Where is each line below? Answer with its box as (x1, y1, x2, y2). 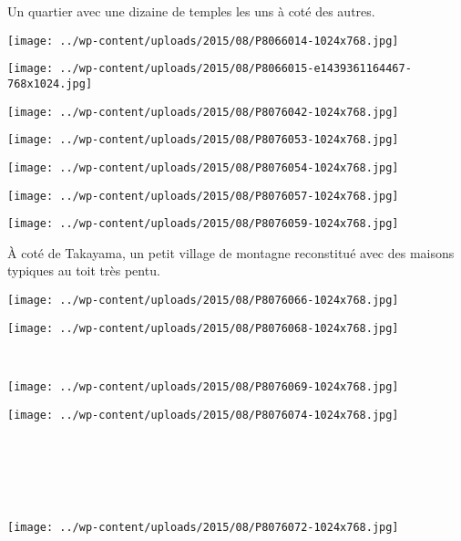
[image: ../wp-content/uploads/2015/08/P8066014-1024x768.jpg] (7, 34, 399, 47)
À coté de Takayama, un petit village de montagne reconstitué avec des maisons (7, 243, 455, 262)
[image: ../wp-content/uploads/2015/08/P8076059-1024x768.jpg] (7, 217, 399, 231)
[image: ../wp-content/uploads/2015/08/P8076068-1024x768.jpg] (7, 321, 399, 335)
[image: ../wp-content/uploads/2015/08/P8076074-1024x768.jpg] (7, 408, 399, 421)
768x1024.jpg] (7, 77, 93, 90)
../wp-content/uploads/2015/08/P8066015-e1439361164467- (59, 62, 412, 76)
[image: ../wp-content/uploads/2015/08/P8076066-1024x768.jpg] (7, 294, 399, 307)
